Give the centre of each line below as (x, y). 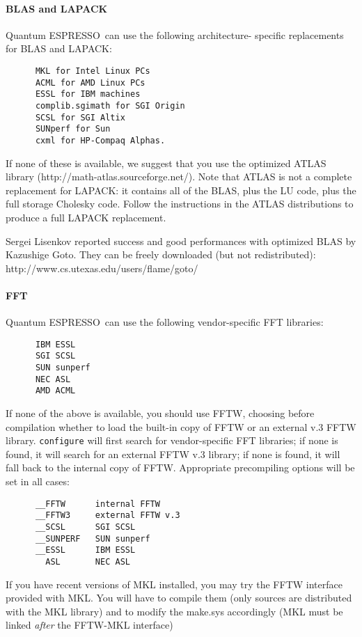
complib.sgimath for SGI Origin (110, 105)
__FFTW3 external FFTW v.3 (108, 516)
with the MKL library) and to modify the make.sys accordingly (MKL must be (174, 611)
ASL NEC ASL (88, 561)
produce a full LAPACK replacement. (86, 217)
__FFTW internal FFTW (97, 504)
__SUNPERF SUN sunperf (93, 538)
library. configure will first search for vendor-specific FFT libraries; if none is (172, 440)
